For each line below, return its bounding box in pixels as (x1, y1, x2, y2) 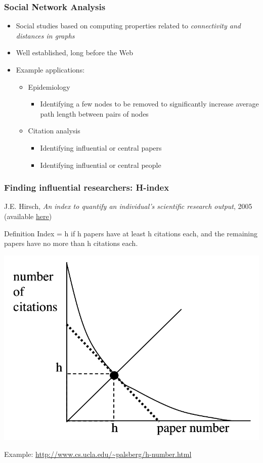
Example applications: (16, 64, 85, 75)
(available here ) (4, 210, 52, 221)
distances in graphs (16, 30, 75, 41)
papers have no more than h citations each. (4, 238, 138, 248)
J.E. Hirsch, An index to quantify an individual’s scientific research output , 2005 (4, 201, 252, 211)
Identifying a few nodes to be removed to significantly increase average (40, 98, 259, 109)
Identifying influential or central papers (40, 142, 162, 153)
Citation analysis (28, 125, 80, 136)
